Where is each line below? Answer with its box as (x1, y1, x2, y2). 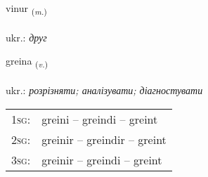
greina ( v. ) (6, 53, 48, 70)
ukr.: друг (6, 29, 47, 44)
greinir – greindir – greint (41, 131, 167, 147)
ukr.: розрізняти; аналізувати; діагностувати (6, 83, 203, 98)
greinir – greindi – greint (41, 151, 162, 168)
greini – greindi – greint (41, 110, 158, 127)
